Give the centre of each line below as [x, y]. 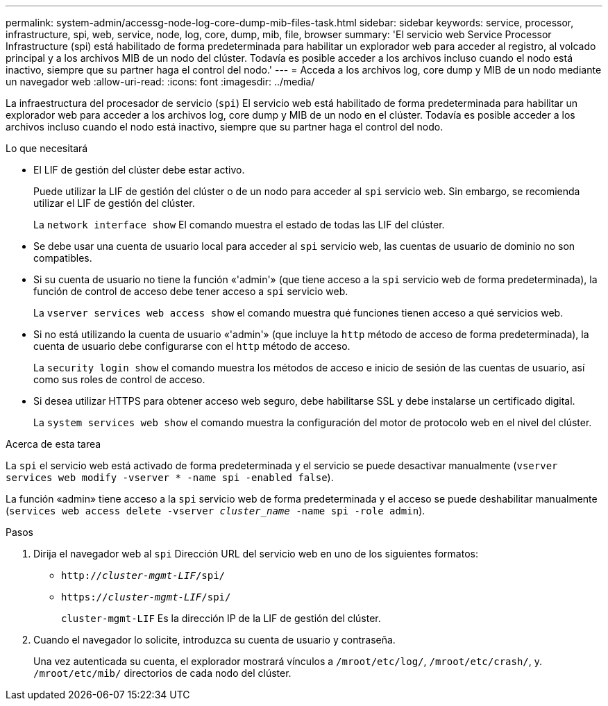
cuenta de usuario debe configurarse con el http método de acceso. [192, 346]
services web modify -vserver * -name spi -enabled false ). [170, 477]
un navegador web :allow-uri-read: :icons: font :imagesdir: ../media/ [160, 82]
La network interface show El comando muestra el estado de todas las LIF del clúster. [239, 225]
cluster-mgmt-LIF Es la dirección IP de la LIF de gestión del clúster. [221, 618]
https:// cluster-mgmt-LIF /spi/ [146, 597]
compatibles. [63, 258]
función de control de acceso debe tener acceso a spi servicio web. [191, 291]
